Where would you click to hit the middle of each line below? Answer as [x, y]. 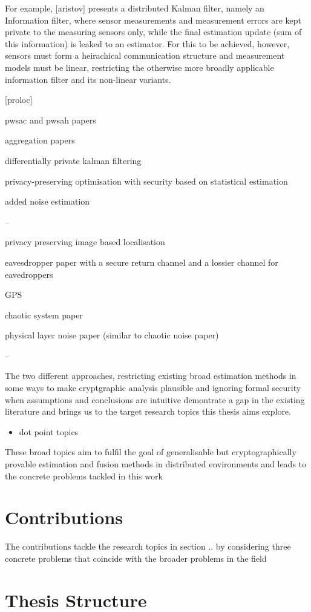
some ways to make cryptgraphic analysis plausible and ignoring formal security [153, 388]
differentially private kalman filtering [73, 160]
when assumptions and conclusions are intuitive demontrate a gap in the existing [155, 399]
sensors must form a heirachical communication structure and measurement [145, 55]
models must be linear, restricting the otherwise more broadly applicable [139, 67]
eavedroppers [29, 274]
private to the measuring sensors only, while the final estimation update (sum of [153, 32]
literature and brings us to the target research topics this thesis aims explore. [148, 411]
